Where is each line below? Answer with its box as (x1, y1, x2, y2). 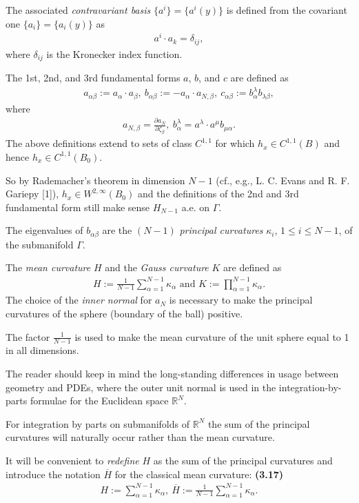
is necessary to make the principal (169, 293, 313, 307)
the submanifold (6, 237, 74, 251)
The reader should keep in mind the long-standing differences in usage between (6, 366, 339, 380)
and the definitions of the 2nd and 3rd (137, 186, 299, 201)
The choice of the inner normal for (6, 293, 152, 307)
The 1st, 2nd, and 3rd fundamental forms (6, 70, 181, 85)
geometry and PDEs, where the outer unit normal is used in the (6, 379, 276, 394)
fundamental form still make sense (6, 199, 150, 214)
